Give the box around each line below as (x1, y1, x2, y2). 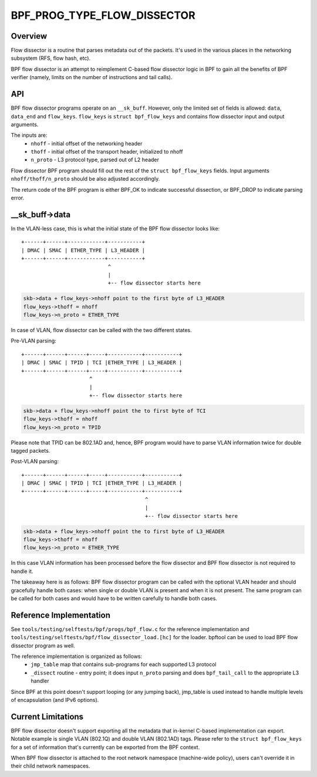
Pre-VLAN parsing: (11, 337, 57, 344)
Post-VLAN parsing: (11, 458, 59, 465)
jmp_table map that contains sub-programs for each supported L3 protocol (31, 661, 217, 668)
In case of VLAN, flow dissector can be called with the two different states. (11, 327, 192, 334)
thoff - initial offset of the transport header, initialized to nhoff (31, 148, 183, 155)
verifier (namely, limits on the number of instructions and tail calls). (11, 74, 173, 81)
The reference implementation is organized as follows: (11, 653, 143, 660)
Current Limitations (11, 711, 84, 721)
